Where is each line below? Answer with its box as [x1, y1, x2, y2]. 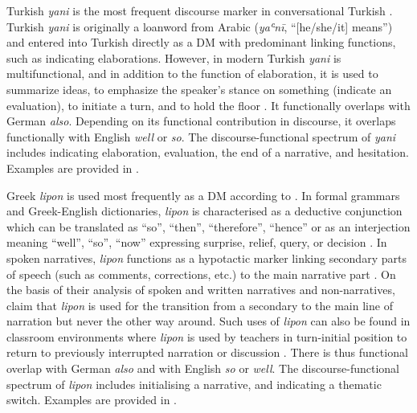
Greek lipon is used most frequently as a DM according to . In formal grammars [6, 186, 400, 203]
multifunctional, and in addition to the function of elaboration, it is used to [6, 65, 378, 82]
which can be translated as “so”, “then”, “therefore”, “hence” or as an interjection [6, 218, 411, 235]
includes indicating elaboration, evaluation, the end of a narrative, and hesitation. [6, 144, 409, 161]
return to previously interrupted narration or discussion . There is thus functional [6, 344, 408, 361]
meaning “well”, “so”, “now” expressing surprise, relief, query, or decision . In [6, 234, 387, 251]
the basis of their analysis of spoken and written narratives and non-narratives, [6, 281, 395, 298]
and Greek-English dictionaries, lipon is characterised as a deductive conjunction [6, 202, 403, 219]
